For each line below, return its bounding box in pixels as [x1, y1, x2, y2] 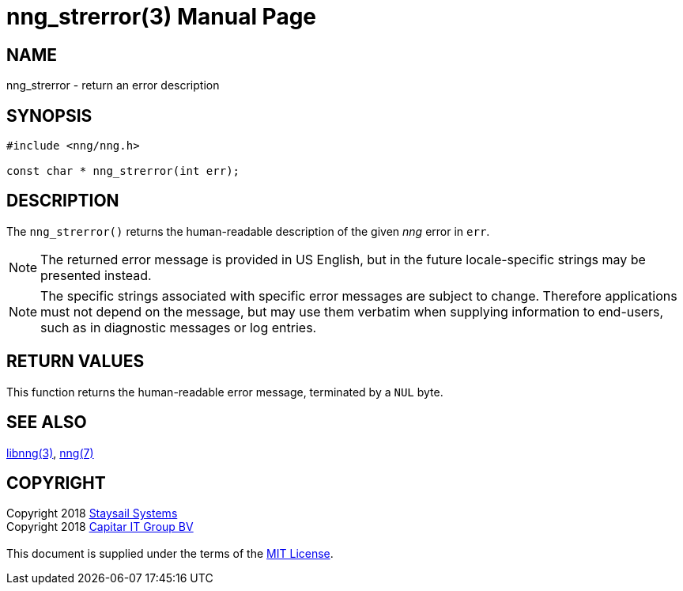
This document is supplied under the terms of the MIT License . [6, 547, 334, 561]
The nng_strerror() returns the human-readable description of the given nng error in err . [6, 224, 490, 238]
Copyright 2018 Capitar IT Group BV [6, 520, 194, 534]
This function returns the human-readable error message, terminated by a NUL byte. [6, 385, 443, 399]
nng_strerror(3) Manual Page [6, 3, 317, 30]
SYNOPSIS [6, 105, 92, 126]
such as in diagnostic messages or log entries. [40, 319, 317, 335]
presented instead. [40, 267, 152, 283]
